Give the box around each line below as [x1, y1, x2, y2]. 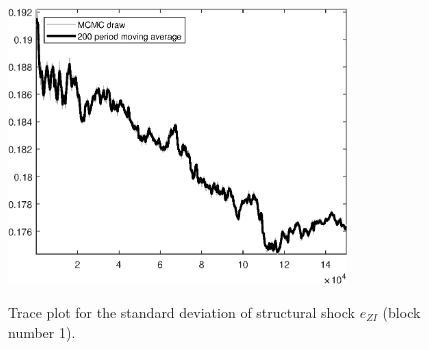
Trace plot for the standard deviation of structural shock [8, 302, 355, 323]
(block [382, 302, 421, 323]
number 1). [8, 321, 76, 342]
